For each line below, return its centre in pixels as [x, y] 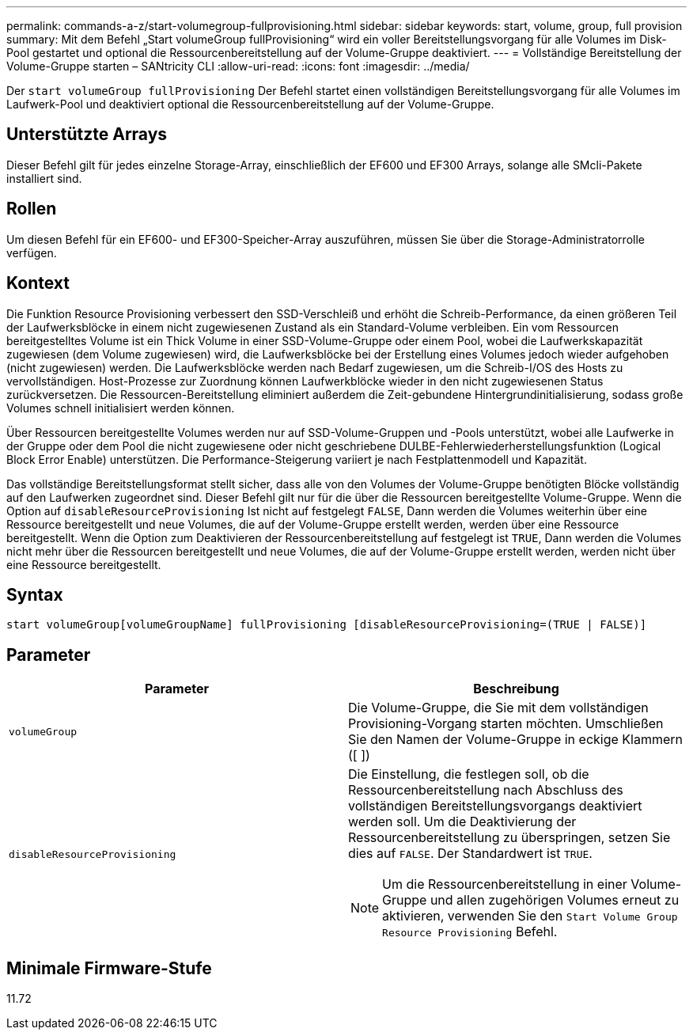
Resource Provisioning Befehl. [470, 932]
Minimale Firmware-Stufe [109, 968]
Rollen [32, 209]
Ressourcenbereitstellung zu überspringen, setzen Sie [509, 838]
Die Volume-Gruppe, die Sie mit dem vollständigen [498, 708]
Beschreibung [516, 689]
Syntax [35, 594]
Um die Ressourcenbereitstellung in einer [505, 884]
